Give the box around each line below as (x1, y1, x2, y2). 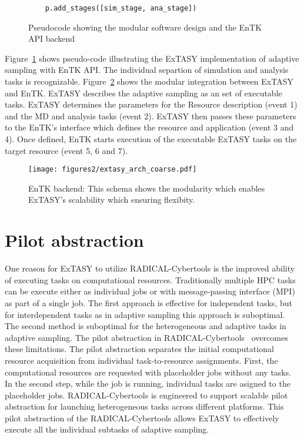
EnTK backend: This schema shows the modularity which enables (28, 182, 265, 194)
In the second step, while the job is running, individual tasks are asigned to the (5, 377, 290, 390)
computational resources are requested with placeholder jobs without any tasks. (5, 366, 292, 378)
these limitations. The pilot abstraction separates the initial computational (5, 343, 274, 355)
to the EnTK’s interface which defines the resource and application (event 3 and (5, 121, 294, 133)
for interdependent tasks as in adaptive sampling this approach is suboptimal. (5, 308, 285, 320)
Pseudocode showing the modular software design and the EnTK (28, 21, 262, 33)
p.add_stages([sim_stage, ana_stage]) (45, 4, 197, 12)
